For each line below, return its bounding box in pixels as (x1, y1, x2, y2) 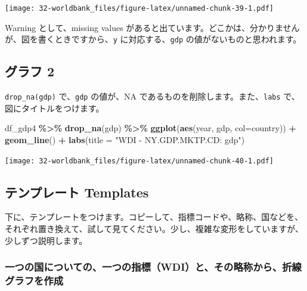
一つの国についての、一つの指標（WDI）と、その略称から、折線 (5, 259, 302, 274)
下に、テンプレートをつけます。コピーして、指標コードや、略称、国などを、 (5, 210, 303, 223)
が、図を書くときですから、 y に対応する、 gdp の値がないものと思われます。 (5, 33, 302, 45)
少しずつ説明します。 (5, 234, 88, 246)
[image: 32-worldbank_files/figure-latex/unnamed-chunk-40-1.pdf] (5, 156, 274, 165)
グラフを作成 (5, 273, 64, 288)
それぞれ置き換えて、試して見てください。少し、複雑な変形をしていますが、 (5, 222, 304, 234)
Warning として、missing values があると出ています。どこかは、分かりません (5, 21, 300, 33)
